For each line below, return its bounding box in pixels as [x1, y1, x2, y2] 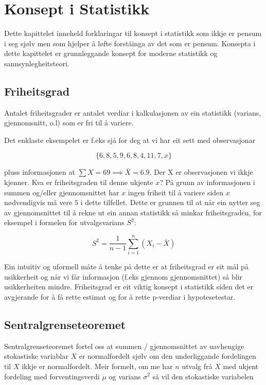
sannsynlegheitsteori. [4, 58, 69, 68]
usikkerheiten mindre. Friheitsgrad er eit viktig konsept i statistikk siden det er [4, 281, 254, 292]
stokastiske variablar [4, 351, 68, 361]
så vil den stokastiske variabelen [152, 371, 254, 381]
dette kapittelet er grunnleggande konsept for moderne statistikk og [4, 48, 218, 59]
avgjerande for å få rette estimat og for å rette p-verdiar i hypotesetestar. [4, 291, 236, 302]
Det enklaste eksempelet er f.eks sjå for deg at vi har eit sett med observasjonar [4, 134, 256, 145]
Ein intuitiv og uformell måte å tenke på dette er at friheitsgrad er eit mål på [4, 261, 249, 272]
